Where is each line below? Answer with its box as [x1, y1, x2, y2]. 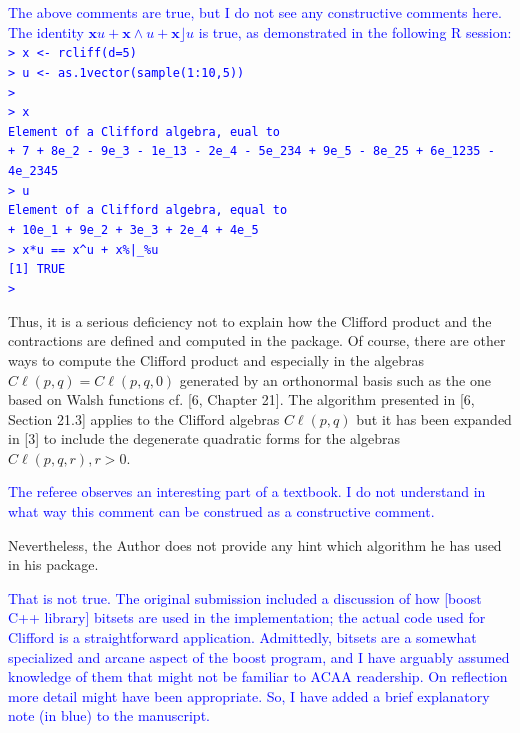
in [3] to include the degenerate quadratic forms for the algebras [8, 428, 400, 449]
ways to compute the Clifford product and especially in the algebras [8, 349, 425, 370]
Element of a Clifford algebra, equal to [8, 203, 288, 218]
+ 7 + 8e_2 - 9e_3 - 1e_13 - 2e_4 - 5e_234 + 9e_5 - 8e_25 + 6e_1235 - [8, 144, 495, 159]
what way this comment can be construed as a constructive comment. [8, 501, 435, 522]
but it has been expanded [356, 408, 512, 429]
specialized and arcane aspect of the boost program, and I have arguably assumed [8, 646, 510, 667]
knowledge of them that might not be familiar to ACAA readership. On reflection [8, 666, 508, 687]
